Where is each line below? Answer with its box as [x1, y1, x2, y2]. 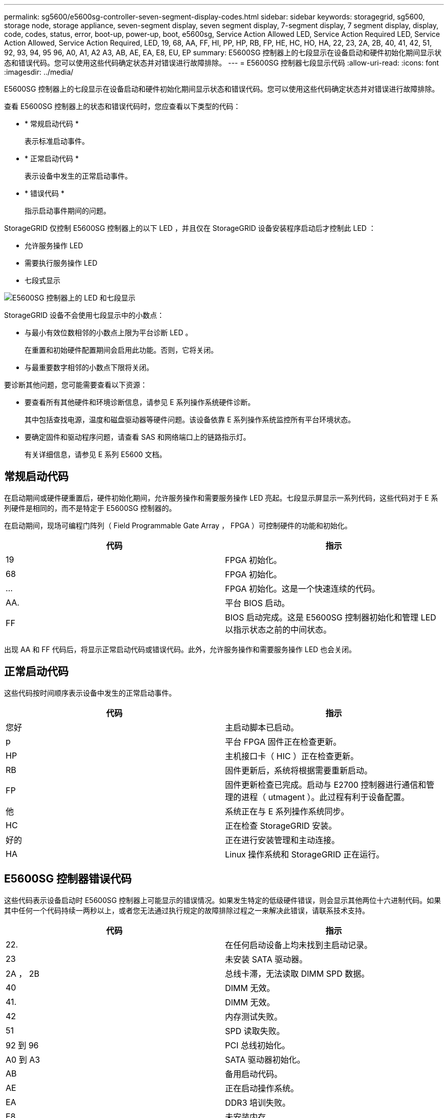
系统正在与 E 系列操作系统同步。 [225, 806, 349, 816]
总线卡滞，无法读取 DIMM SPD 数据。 [225, 968, 370, 979]
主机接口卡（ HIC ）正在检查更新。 [225, 750, 359, 761]
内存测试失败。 [225, 1011, 283, 1022]
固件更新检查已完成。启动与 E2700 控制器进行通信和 [225, 779, 427, 790]
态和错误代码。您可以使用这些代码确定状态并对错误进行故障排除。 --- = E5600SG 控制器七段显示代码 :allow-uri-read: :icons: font [4, 58, 439, 67]
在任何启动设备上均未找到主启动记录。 [225, 939, 373, 950]
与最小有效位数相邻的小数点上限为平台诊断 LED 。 [25, 328, 193, 337]
